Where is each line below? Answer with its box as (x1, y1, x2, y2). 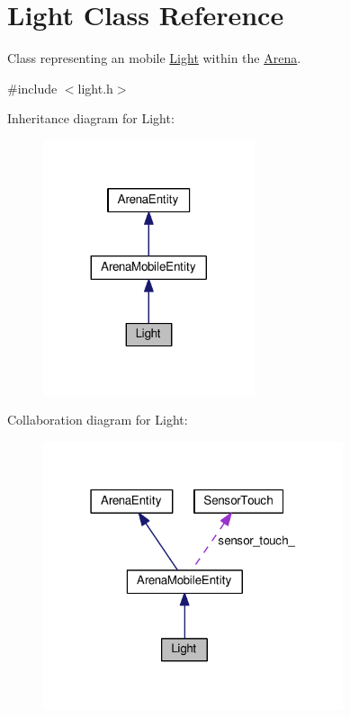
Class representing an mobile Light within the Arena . (7, 49, 301, 67)
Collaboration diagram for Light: (7, 410, 188, 429)
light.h (77, 78, 113, 97)
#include (7, 78, 58, 97)
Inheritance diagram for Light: (7, 109, 175, 128)
